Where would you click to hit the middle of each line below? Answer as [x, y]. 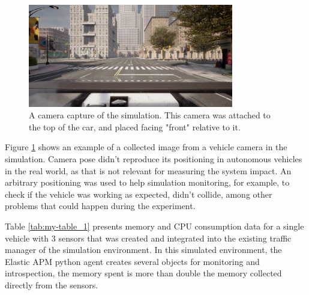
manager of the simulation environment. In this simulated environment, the [143, 250]
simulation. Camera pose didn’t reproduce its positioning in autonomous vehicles [154, 158]
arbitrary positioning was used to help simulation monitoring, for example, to [147, 182]
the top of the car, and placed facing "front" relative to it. [135, 126]
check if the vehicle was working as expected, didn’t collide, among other [139, 194]
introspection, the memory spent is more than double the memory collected [143, 273]
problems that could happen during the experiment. [100, 206]
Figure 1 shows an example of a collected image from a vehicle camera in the [146, 147]
